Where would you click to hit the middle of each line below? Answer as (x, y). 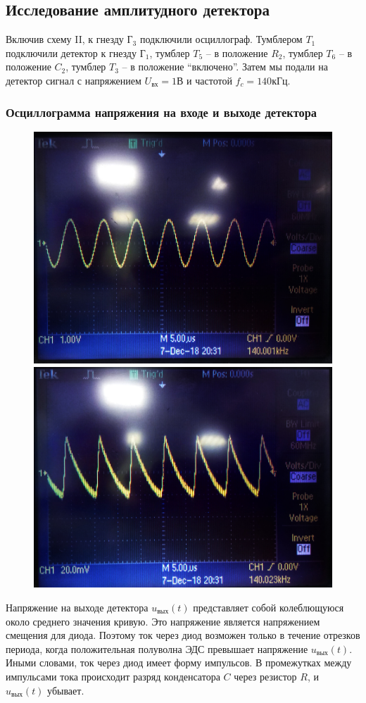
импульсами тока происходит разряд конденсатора (113, 676)
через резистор (265, 676)
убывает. (66, 690)
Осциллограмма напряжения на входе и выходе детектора (162, 112)
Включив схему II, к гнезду (65, 39)
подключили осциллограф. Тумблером (221, 39)
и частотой (209, 80)
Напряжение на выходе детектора (77, 607)
